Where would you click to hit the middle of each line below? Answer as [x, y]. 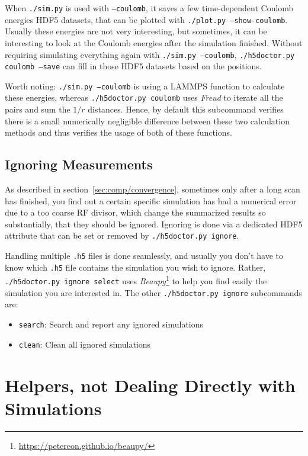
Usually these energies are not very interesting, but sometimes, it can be [136, 31]
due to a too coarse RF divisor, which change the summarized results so [135, 212]
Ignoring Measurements [79, 164]
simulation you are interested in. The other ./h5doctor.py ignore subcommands [153, 292]
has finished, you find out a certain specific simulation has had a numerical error [151, 200]
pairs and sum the [38, 109]
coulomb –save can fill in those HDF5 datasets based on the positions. [133, 66]
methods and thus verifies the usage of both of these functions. [118, 132]
